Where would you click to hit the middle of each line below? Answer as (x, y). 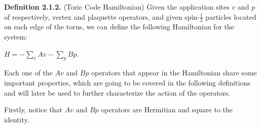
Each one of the (28, 73)
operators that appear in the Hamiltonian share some (174, 73)
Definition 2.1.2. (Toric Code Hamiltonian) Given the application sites (117, 7)
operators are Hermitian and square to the (167, 110)
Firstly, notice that (33, 110)
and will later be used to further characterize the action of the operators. (117, 92)
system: (16, 37)
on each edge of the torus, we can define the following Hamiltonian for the (119, 27)
